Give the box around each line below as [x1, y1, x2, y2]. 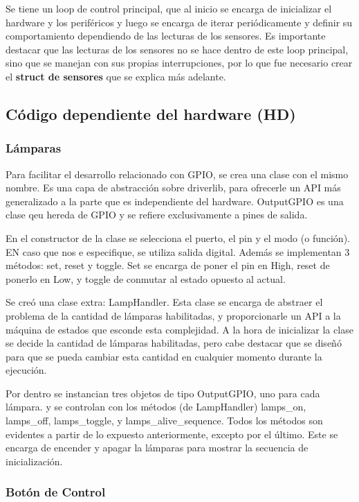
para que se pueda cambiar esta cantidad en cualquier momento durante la [6, 349, 322, 363]
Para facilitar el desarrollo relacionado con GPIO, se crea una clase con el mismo [6, 166, 349, 181]
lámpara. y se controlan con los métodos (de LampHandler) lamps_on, [6, 399, 306, 414]
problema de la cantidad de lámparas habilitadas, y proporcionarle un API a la [6, 308, 341, 322]
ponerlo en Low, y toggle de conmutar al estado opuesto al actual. [6, 271, 286, 286]
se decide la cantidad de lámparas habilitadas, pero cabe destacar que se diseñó [6, 336, 342, 350]
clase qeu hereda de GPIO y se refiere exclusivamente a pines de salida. [6, 207, 308, 222]
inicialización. [6, 453, 63, 468]
